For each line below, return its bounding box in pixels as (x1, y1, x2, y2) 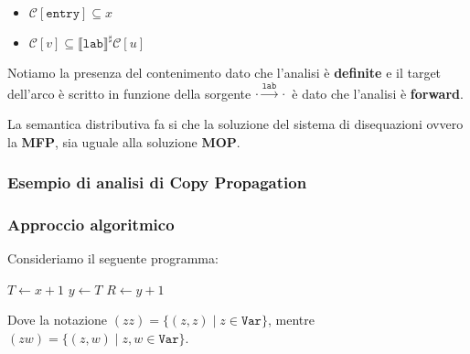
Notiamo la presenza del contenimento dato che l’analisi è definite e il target (7, 63, 442, 81)
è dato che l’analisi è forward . (292, 83, 464, 102)
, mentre (267, 310, 315, 329)
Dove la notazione (7, 310, 108, 329)
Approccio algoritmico (7, 212, 175, 235)
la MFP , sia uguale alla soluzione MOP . (7, 132, 240, 151)
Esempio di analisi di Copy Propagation (7, 171, 307, 194)
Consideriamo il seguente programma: (7, 249, 219, 268)
